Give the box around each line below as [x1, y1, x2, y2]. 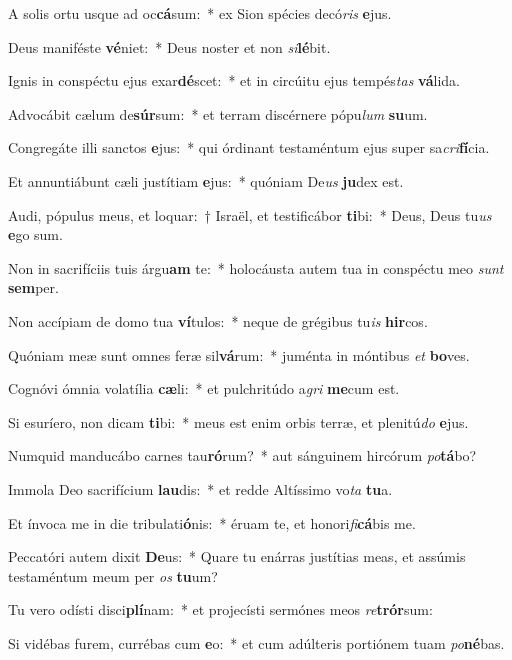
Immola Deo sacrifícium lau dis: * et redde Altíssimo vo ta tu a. [8, 478, 393, 499]
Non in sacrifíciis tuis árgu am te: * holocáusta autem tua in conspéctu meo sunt [8, 257, 504, 278]
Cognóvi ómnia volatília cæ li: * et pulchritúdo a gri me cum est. [8, 378, 400, 399]
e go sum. [8, 224, 63, 245]
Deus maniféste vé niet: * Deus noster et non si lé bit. [8, 36, 331, 57]
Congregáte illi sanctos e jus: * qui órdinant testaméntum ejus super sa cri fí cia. [8, 137, 490, 158]
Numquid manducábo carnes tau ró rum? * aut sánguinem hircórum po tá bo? [8, 445, 477, 466]
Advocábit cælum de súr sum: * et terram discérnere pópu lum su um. [8, 103, 428, 124]
